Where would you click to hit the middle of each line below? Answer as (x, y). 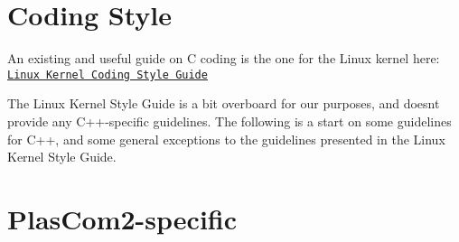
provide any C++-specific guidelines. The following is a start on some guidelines (229, 121)
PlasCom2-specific (122, 218)
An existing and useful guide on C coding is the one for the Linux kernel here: (224, 58)
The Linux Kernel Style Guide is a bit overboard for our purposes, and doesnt (224, 103)
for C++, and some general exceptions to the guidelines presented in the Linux (226, 139)
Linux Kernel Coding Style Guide (108, 74)
